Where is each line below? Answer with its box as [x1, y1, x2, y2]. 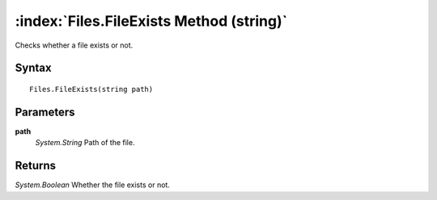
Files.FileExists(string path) [29, 85, 154, 94]
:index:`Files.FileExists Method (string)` [15, 12, 287, 30]
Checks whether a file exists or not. [15, 40, 134, 50]
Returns [15, 159, 57, 173]
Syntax [15, 61, 52, 75]
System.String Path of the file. [35, 138, 135, 148]
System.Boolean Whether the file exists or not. [15, 180, 170, 190]
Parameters [15, 105, 75, 119]
